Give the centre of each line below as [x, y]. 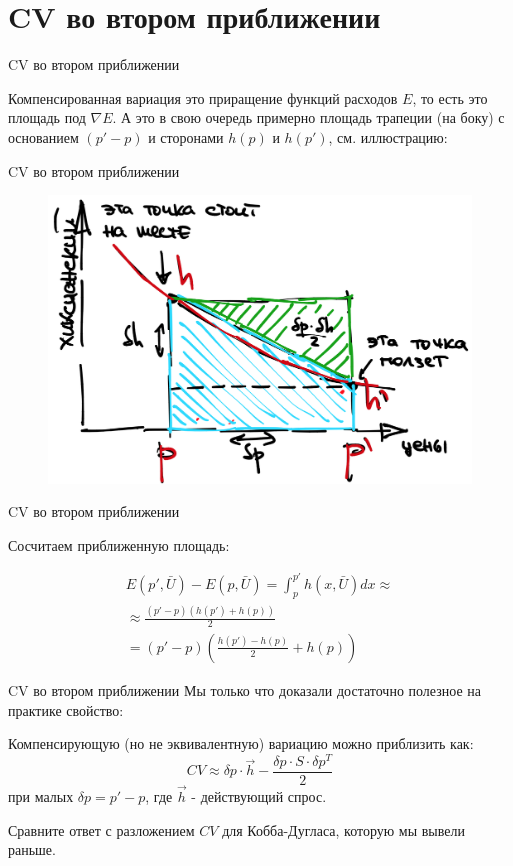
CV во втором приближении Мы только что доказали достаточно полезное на [244, 690]
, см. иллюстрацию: [388, 136]
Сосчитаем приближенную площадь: [119, 544]
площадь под [47, 117]
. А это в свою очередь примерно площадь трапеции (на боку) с [308, 117]
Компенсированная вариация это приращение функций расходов [203, 97]
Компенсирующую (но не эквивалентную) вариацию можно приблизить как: [241, 743]
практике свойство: [66, 709]
